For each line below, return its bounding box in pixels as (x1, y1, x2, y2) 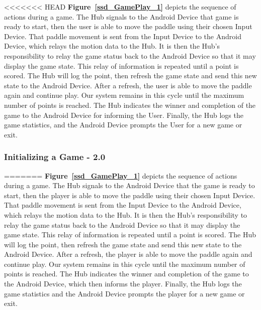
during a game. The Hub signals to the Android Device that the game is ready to (4, 180, 255, 191)
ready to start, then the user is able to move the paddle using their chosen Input (4, 21, 252, 32)
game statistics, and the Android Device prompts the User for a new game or (4, 119, 242, 130)
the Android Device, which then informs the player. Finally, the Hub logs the (4, 278, 242, 289)
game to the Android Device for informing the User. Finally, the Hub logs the (4, 109, 243, 120)
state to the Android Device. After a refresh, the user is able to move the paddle (4, 80, 252, 90)
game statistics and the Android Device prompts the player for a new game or (4, 288, 245, 298)
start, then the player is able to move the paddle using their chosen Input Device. (4, 190, 255, 200)
